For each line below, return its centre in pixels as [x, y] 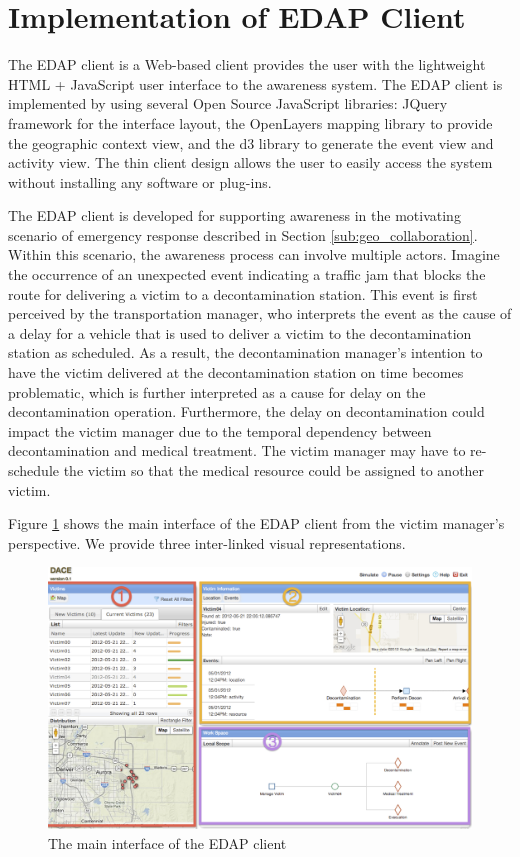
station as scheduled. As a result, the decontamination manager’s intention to [245, 352]
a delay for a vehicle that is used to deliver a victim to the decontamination [240, 332]
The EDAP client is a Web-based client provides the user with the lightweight [247, 64]
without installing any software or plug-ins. [140, 181]
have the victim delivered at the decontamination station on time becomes [236, 372]
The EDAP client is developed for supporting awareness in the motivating [234, 215]
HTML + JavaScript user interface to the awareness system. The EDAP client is [255, 83]
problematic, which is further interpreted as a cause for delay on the [217, 391]
